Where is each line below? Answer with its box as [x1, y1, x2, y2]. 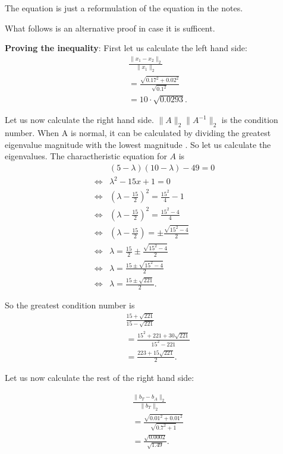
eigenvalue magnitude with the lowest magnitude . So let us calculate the [5, 138, 271, 150]
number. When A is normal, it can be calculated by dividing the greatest [5, 127, 271, 139]
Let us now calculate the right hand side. [5, 113, 154, 126]
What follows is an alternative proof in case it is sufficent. [5, 21, 215, 34]
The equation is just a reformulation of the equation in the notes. [5, 2, 243, 14]
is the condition [221, 113, 278, 126]
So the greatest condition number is [5, 298, 135, 311]
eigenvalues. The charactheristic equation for [5, 150, 167, 162]
